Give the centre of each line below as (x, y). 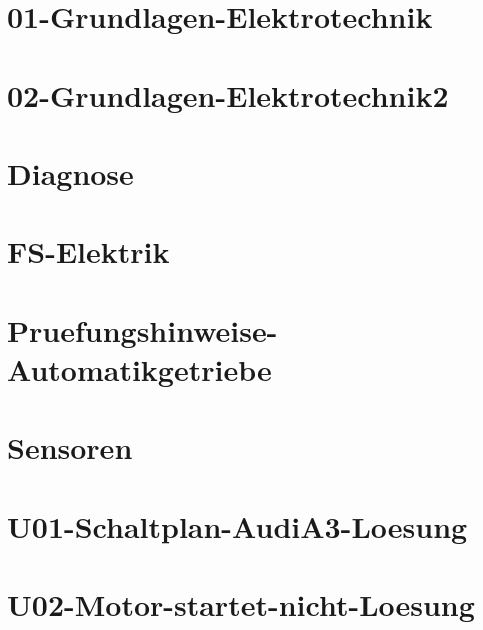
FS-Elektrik (88, 251)
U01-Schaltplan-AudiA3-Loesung (237, 525)
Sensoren (70, 447)
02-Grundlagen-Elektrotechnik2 (228, 94)
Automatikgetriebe (139, 368)
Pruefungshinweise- (142, 329)
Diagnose (70, 172)
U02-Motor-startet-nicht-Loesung (241, 604)
